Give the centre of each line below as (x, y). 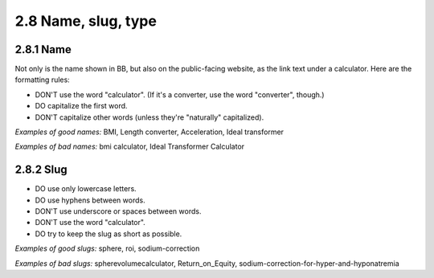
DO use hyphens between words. (90, 200)
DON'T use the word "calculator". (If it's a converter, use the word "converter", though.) (180, 94)
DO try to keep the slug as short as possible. (108, 234)
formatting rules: (42, 80)
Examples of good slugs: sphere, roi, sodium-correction (107, 248)
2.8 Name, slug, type (86, 21)
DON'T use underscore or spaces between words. (118, 211)
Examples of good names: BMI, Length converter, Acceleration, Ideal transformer (149, 132)
